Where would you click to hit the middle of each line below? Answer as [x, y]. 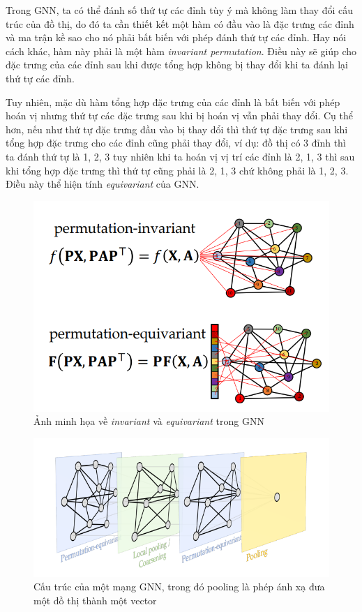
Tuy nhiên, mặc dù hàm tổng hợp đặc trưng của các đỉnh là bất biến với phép [173, 102]
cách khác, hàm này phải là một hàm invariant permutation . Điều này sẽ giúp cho [181, 51]
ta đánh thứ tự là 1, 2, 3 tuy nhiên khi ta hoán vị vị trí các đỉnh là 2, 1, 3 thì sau [180, 156]
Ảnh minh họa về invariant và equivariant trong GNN [149, 421]
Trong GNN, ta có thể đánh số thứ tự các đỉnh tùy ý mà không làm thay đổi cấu [180, 10]
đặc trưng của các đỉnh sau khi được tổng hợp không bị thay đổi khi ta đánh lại [177, 65]
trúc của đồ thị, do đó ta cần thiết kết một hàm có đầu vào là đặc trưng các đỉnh [180, 23]
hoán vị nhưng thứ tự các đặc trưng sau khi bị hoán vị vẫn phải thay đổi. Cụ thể [179, 115]
